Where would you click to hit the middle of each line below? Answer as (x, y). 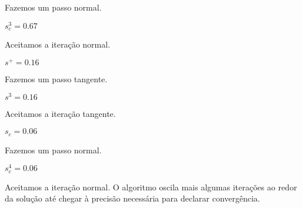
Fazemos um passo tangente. (56, 78)
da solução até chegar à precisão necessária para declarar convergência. (132, 198)
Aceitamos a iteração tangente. (60, 114)
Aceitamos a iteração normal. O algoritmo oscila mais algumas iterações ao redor (151, 187)
